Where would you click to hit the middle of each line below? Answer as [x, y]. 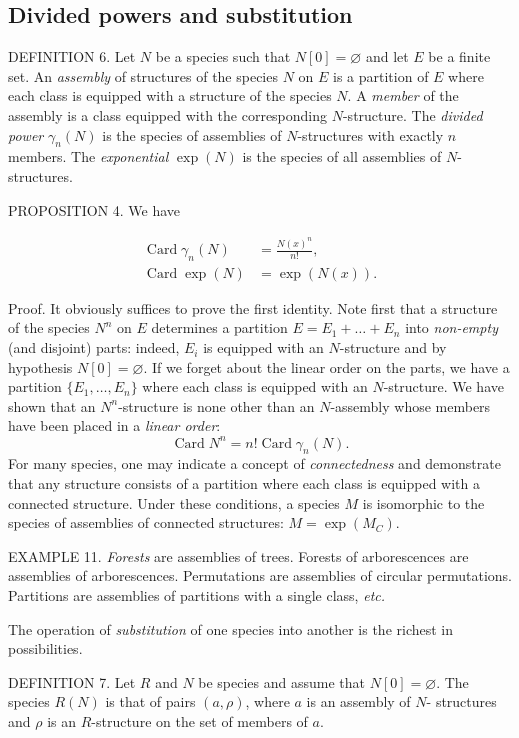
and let [387, 56]
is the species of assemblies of [192, 134]
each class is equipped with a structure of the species [170, 95]
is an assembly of [358, 701]
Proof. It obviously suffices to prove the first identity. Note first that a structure [253, 307]
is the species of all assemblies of [342, 156]
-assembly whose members [410, 405]
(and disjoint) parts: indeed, [94, 347]
